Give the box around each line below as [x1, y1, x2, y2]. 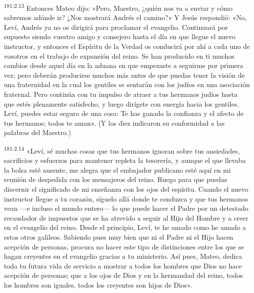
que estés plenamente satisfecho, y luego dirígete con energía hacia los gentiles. [4, 98, 239, 109]
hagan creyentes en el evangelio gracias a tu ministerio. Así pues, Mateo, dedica [4, 251, 242, 261]
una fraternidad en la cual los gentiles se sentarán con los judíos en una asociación [4, 79, 250, 90]
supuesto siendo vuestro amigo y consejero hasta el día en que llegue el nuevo [4, 31, 235, 42]
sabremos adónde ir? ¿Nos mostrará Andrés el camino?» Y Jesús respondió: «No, [4, 12, 247, 23]
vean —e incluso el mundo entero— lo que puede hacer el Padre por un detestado [4, 203, 249, 213]
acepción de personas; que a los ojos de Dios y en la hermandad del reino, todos [4, 270, 243, 280]
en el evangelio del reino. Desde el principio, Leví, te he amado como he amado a [4, 222, 246, 232]
